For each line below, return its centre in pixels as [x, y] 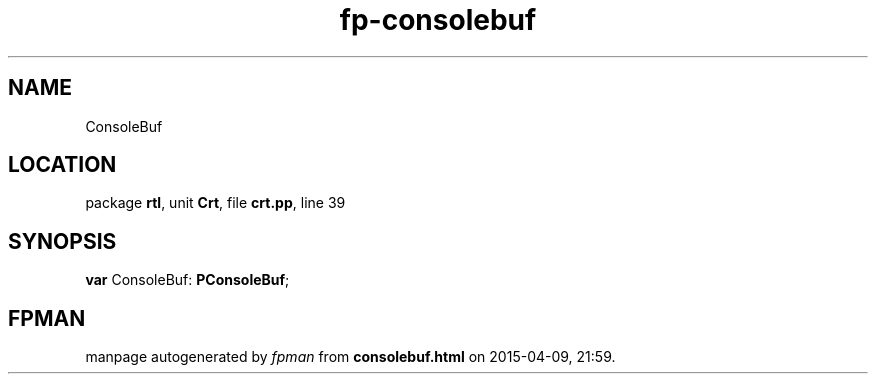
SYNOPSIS [62, 241]
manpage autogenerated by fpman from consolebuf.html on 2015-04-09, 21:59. [350, 357]
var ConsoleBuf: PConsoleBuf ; [187, 280]
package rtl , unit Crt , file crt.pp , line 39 [215, 203]
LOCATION [62, 165]
